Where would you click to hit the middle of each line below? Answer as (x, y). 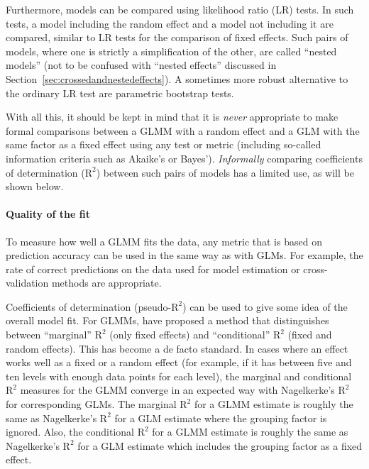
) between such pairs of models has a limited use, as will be (225, 172)
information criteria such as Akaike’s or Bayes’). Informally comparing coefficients (184, 158)
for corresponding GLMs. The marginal (91, 404)
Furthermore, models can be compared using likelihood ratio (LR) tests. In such (180, 9)
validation (27, 283)
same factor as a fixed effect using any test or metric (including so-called (164, 144)
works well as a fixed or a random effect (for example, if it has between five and (179, 362)
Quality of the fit (48, 214)
